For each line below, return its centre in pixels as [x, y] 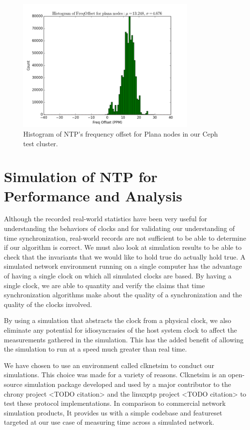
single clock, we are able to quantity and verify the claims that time [104, 285]
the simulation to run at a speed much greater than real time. [96, 349]
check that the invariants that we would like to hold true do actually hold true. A [125, 256]
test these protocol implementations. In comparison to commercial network [115, 403]
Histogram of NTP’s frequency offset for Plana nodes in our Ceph [121, 133]
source [13, 384]
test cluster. [41, 143]
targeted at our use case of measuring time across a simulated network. [109, 422]
